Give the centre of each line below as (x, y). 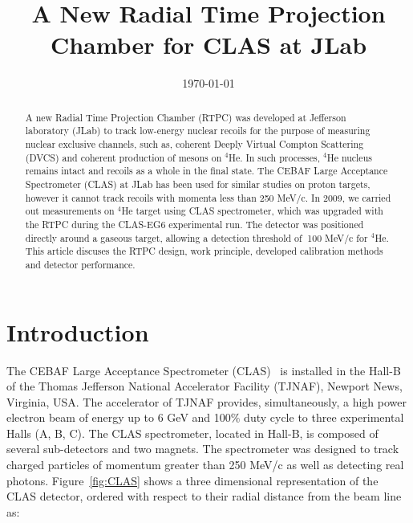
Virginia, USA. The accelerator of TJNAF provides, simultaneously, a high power (206, 401)
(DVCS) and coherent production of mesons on (123, 157)
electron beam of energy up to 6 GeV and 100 (119, 417)
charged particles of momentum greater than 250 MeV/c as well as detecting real (205, 465)
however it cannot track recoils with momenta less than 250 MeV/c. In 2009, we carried (208, 197)
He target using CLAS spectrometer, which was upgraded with (252, 211)
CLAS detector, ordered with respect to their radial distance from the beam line (204, 496)
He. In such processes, (274, 157)
